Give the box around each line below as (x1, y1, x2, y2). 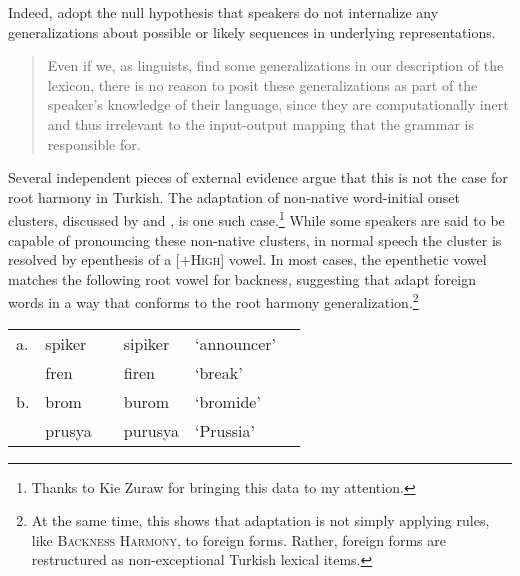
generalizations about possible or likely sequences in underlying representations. (8, 21, 496, 42)
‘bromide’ (195, 389, 261, 413)
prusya (45, 418, 92, 442)
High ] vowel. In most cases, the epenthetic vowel (190, 249, 487, 270)
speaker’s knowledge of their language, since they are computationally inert (47, 94, 509, 115)
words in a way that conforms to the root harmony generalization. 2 (8, 289, 419, 313)
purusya (123, 418, 179, 442)
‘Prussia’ (195, 418, 256, 442)
